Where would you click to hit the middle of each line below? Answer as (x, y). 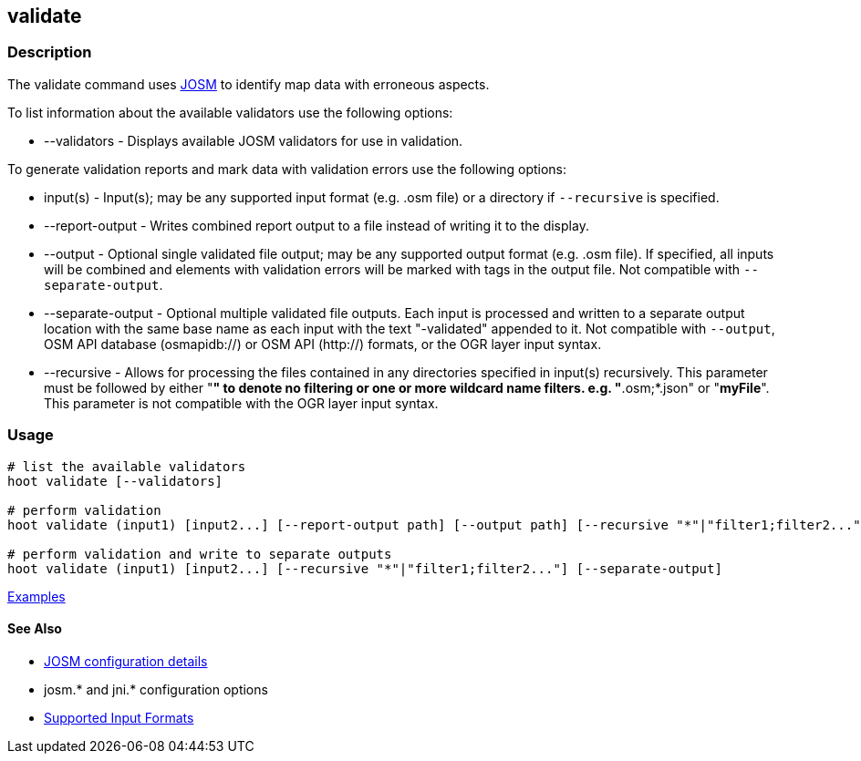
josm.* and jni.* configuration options (156, 689)
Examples (36, 596)
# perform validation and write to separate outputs (200, 554)
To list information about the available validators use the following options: (230, 112)
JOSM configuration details (126, 661)
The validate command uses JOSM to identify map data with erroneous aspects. (249, 84)
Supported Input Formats (119, 717)
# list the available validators (127, 466)
